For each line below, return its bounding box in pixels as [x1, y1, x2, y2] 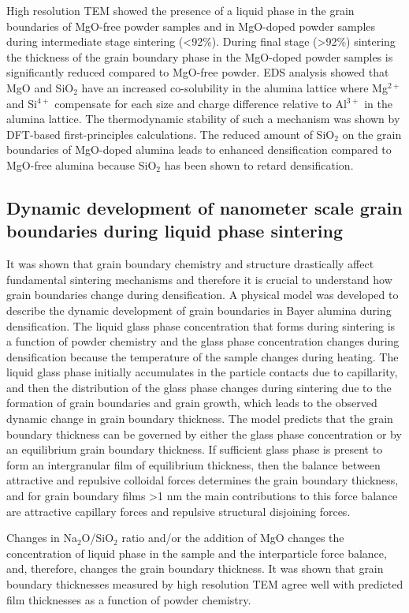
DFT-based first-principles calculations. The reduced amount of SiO [6, 125, 335, 142]
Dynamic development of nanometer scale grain [6, 195, 403, 219]
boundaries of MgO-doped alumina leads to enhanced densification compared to [6, 141, 392, 158]
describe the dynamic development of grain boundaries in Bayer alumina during [6, 301, 392, 318]
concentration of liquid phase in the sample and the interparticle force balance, [6, 544, 387, 561]
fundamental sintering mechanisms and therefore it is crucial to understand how [6, 271, 392, 287]
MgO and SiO [6, 79, 74, 95]
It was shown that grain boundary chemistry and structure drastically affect [6, 256, 374, 272]
